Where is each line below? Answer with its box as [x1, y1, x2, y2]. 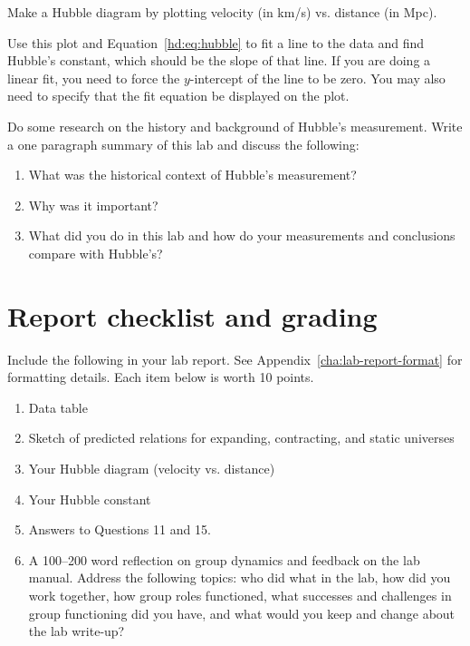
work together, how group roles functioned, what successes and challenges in [28, 586, 452, 604]
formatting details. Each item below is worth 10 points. [7, 367, 314, 387]
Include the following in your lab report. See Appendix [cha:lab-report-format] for [7, 349, 463, 368]
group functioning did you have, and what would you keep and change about [28, 603, 456, 622]
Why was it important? [28, 195, 158, 214]
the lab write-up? [28, 622, 125, 641]
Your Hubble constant [28, 489, 151, 508]
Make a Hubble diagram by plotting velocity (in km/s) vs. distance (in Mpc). [7, 3, 437, 21]
